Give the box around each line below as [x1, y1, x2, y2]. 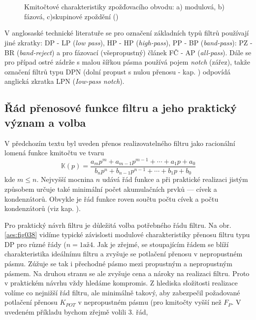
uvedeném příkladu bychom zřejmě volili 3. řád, [4, 307, 148, 317]
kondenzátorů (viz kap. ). [4, 203, 81, 213]
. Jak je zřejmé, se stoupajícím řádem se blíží [93, 239, 229, 249]
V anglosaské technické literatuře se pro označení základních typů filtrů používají [4, 28, 249, 38]
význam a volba [4, 114, 86, 130]
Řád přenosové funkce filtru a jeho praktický [4, 100, 237, 115]
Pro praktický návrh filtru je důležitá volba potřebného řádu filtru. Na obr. [4, 219, 231, 230]
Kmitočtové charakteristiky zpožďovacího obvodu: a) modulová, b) [24, 1, 224, 12]
